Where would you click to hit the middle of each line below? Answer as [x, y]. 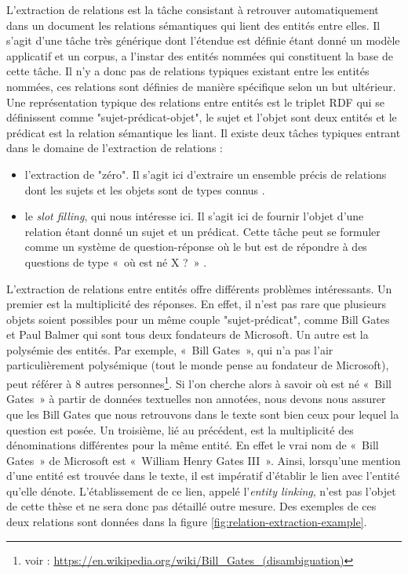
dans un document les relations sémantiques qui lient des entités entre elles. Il [193, 25]
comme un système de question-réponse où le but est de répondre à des [196, 247]
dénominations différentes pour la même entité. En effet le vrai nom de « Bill [193, 445]
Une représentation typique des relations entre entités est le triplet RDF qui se [195, 102]
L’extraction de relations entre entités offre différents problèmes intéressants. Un [199, 288]
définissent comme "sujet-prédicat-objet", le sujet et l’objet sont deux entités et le [202, 117]
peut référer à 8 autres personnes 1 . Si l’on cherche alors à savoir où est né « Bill [199, 382]
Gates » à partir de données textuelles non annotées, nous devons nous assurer [196, 399]
